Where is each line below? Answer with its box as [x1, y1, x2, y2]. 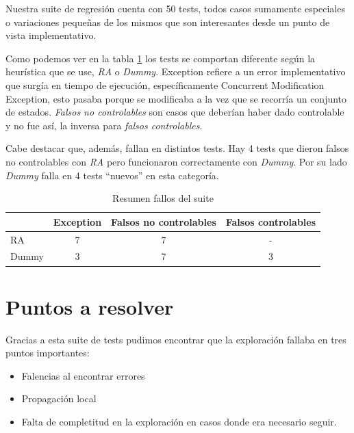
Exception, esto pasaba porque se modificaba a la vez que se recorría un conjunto [5, 91, 347, 105]
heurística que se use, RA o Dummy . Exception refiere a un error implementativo [5, 64, 346, 79]
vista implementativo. [5, 28, 97, 42]
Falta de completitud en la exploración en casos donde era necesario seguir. [21, 415, 337, 428]
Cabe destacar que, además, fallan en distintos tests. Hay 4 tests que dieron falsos [5, 141, 349, 155]
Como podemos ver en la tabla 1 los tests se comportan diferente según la [5, 51, 316, 65]
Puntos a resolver [5, 292, 174, 320]
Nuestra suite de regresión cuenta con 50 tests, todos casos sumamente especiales [5, 1, 345, 15]
